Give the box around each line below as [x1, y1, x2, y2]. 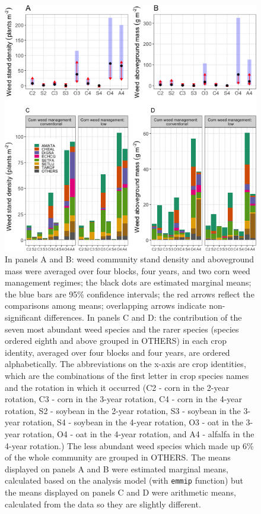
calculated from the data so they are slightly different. [5, 497, 201, 510]
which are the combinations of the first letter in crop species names [5, 369, 249, 382]
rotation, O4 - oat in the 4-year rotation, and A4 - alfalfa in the [23, 428, 254, 440]
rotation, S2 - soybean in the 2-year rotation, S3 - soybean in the [5, 404, 241, 416]
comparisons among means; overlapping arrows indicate [5, 299, 206, 312]
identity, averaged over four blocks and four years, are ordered [5, 346, 230, 358]
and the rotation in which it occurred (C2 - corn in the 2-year [5, 381, 230, 393]
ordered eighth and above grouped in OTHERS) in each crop [5, 334, 227, 347]
